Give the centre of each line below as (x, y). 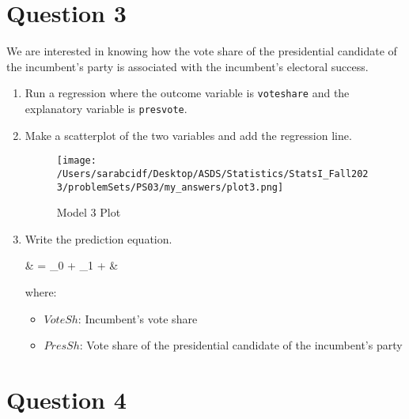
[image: (76, 161)
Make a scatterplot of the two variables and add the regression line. (188, 135)
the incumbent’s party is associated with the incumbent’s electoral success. (187, 66)
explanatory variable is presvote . (106, 108)
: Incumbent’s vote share (138, 318)
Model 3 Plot (89, 212)
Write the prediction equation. (98, 238)
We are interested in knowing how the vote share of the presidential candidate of (202, 51)
